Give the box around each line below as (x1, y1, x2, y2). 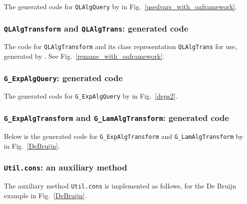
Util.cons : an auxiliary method (4, 161, 127, 173)
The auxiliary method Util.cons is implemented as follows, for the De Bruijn (4, 180, 236, 190)
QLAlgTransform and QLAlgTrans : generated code (4, 22, 189, 34)
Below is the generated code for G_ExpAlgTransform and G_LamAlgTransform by (4, 131, 243, 141)
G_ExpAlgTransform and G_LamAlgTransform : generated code (4, 112, 229, 124)
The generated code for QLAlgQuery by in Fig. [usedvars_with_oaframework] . (4, 1, 237, 11)
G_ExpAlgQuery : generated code (4, 71, 123, 84)
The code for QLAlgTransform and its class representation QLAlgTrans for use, (4, 41, 237, 51)
